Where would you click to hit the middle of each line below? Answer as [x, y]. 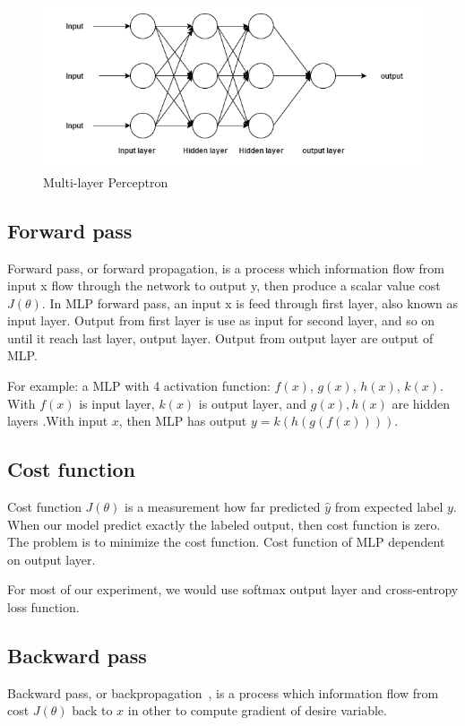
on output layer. [52, 559]
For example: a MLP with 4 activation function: [139, 386]
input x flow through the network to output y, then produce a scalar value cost [224, 285]
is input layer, [117, 403]
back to [92, 710]
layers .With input [58, 421]
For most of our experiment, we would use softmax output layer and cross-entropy [233, 589]
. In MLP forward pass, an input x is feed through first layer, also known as [250, 302]
